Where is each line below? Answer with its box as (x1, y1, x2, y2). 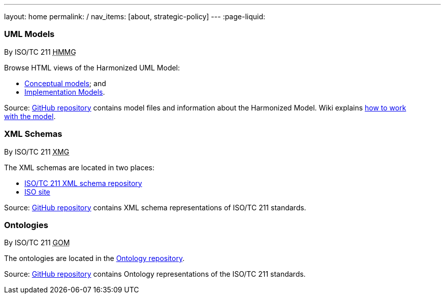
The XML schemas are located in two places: (4, 163, 154, 172)
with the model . (4, 111, 56, 121)
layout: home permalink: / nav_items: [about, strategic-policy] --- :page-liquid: (4, 12, 266, 21)
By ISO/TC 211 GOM (4, 238, 70, 247)
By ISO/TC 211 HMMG (4, 47, 76, 56)
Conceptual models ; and (24, 79, 106, 88)
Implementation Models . (24, 87, 105, 96)
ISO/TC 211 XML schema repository (24, 178, 142, 188)
